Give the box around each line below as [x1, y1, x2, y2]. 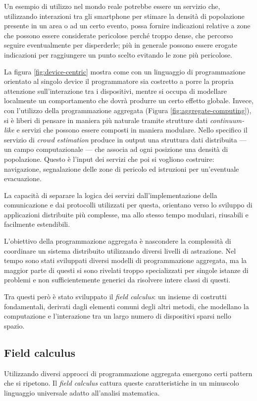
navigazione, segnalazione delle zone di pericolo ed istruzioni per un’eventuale [4, 163, 239, 174]
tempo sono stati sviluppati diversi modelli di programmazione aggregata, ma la [4, 255, 247, 266]
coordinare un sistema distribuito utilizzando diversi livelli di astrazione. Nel [4, 245, 236, 256]
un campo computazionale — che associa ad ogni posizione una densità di [4, 144, 228, 154]
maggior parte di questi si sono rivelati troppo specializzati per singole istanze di [4, 265, 249, 275]
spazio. [4, 320, 25, 331]
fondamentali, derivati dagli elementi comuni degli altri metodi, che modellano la [4, 301, 249, 311]
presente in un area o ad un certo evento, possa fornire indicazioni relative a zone [4, 20, 251, 31]
